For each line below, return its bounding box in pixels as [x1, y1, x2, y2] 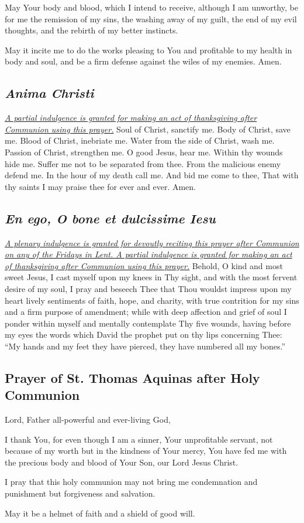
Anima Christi [5, 84, 94, 102]
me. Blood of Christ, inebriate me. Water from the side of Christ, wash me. [5, 134, 275, 147]
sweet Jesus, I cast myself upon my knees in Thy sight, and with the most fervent [5, 271, 298, 283]
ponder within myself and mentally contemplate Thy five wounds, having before [5, 317, 291, 329]
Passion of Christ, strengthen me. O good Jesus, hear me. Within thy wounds [5, 145, 283, 158]
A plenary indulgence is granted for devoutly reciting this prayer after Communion [5, 236, 299, 249]
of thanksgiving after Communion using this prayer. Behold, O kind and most [5, 259, 283, 271]
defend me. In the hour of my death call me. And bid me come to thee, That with [5, 169, 299, 181]
